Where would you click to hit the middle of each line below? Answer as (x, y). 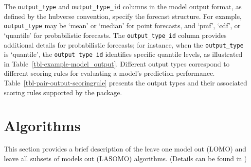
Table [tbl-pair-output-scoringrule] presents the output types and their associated (126, 83)
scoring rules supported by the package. (63, 92)
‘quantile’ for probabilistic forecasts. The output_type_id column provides (115, 35)
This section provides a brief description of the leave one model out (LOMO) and (125, 149)
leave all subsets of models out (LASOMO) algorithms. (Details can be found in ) (125, 158)
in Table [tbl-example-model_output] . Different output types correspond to (117, 63)
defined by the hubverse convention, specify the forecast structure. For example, (123, 16)
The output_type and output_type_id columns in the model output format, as (123, 6)
